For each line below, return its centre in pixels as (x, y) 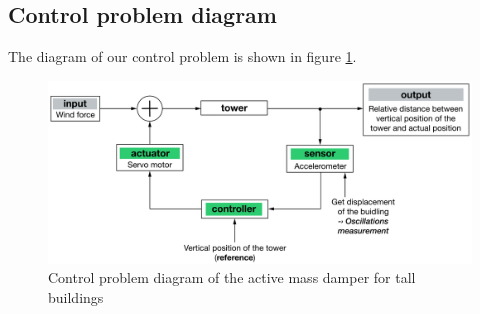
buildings (76, 297)
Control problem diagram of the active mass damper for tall (232, 277)
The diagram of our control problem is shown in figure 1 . (182, 56)
